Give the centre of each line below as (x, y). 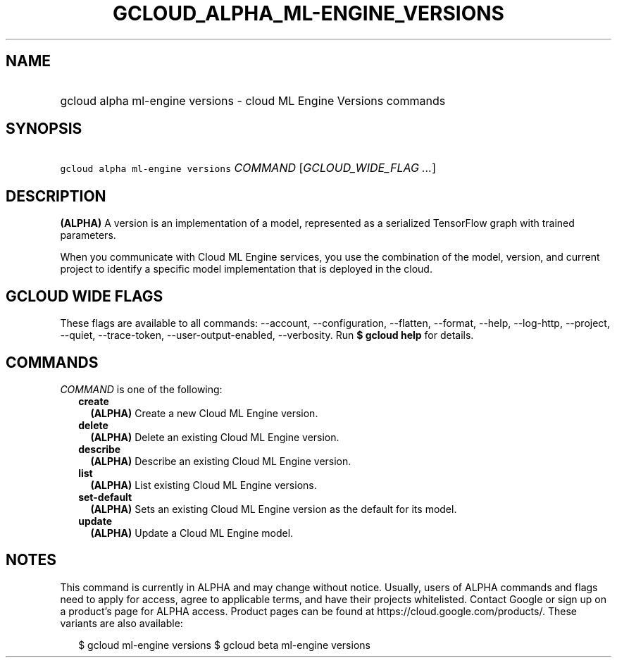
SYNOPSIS (44, 129)
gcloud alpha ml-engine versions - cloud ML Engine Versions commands (253, 100)
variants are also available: (121, 623)
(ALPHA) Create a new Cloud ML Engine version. (204, 413)
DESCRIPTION (56, 196)
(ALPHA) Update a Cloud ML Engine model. (192, 533)
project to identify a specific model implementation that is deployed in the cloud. (246, 269)
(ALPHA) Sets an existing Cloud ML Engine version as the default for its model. (274, 509)
